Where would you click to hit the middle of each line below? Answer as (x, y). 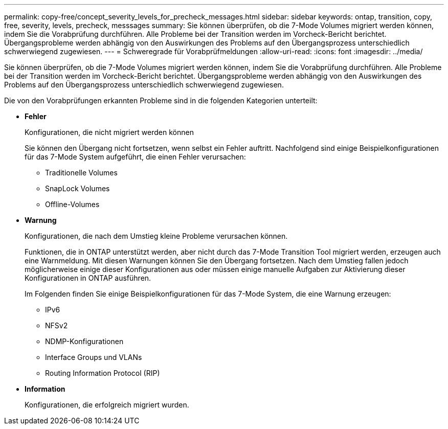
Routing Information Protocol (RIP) (103, 373)
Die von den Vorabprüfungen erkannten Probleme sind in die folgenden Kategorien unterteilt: (161, 100)
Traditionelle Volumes (81, 173)
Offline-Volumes (72, 204)
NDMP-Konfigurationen (84, 341)
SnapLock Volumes (77, 188)
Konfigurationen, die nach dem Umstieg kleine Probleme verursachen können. (156, 236)
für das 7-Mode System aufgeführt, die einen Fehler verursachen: (135, 157)
